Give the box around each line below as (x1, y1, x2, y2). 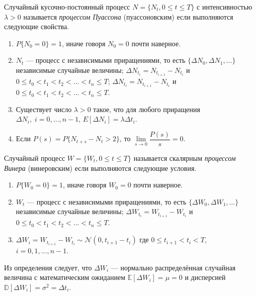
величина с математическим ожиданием (4, 272, 126, 282)
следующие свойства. (4, 21, 69, 32)
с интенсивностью (197, 2, 252, 12)
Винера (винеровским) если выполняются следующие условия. (4, 162, 197, 173)
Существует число (16, 104, 72, 114)
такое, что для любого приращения (93, 104, 200, 114)
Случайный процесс (4, 153, 65, 163)
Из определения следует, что (4, 262, 92, 272)
